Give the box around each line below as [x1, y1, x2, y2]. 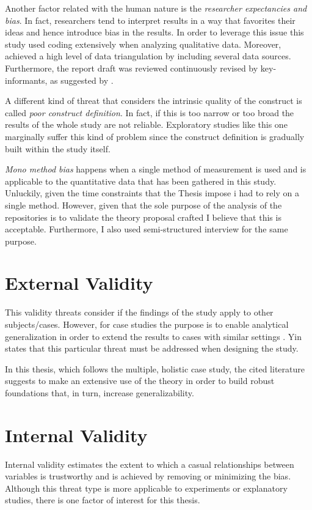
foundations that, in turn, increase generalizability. [5, 386, 194, 399]
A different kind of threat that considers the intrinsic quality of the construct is [5, 94, 302, 107]
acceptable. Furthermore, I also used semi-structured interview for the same [5, 223, 288, 235]
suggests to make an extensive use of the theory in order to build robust [5, 374, 275, 387]
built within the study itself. [5, 142, 111, 155]
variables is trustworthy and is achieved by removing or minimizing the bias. [5, 470, 291, 482]
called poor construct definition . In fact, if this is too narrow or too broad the [5, 106, 294, 119]
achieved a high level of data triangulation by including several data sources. [5, 50, 291, 62]
